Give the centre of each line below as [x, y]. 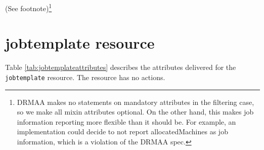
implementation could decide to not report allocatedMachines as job [122, 132]
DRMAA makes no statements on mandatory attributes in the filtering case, [136, 102]
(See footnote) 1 [29, 7]
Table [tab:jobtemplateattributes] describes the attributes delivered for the [121, 67]
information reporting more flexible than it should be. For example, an [126, 121]
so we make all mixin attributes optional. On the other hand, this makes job [135, 112]
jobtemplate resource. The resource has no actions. [85, 77]
